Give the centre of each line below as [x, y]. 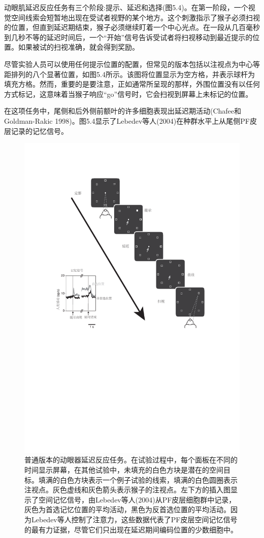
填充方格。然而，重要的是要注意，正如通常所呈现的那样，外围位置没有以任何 [132, 84]
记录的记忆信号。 [39, 131]
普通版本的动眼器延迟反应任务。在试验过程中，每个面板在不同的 [131, 460]
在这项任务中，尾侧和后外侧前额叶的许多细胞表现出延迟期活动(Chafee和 [123, 111]
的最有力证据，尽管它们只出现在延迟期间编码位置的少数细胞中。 [131, 529]
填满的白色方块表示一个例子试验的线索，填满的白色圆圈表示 [138, 479]
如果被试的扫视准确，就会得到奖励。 [78, 47]
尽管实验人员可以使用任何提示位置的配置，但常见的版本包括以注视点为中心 [128, 64]
